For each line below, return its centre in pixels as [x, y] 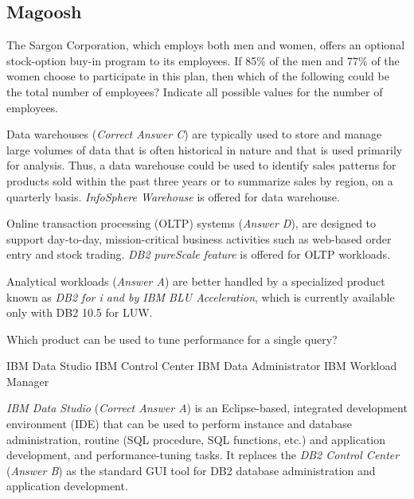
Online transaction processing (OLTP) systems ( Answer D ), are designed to [191, 223]
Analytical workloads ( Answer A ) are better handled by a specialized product [196, 281]
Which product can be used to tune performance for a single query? [172, 339]
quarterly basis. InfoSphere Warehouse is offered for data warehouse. [173, 196]
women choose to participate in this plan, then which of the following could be [198, 76]
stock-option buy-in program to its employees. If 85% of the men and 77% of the [203, 60]
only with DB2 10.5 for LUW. [80, 312]
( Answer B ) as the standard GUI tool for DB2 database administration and [191, 470]
